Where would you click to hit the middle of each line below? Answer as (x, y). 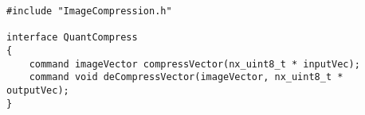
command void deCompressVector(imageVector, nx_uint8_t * (186, 77)
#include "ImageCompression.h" (89, 11)
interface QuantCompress (72, 38)
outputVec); (38, 90)
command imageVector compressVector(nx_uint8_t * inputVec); (194, 64)
